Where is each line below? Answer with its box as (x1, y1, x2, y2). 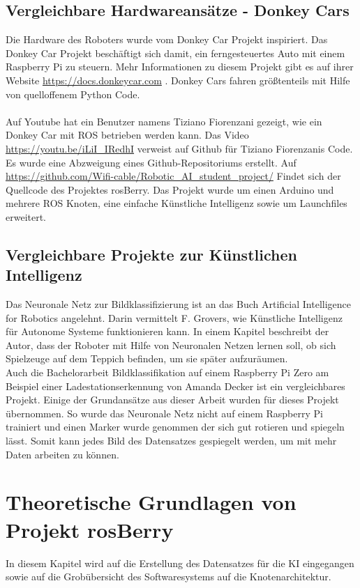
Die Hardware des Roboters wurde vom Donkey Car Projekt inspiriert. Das (6, 32, 328, 47)
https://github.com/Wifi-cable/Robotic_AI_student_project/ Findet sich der (6, 169, 341, 183)
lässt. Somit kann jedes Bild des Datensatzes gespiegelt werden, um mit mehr (6, 433, 337, 448)
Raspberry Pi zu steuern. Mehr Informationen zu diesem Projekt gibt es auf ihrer (6, 59, 354, 74)
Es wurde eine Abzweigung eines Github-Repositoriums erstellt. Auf (6, 155, 297, 169)
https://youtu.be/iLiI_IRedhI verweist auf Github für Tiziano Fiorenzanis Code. (6, 141, 353, 155)
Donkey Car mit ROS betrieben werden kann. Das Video (6, 127, 249, 142)
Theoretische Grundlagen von (6, 488, 297, 516)
